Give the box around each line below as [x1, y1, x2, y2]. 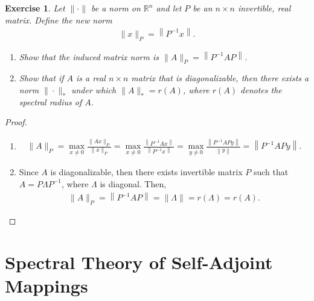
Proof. [5, 116, 27, 128]
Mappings [5, 273, 88, 297]
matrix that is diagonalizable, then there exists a [131, 72, 309, 84]
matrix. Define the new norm [5, 13, 112, 26]
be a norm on [91, 2, 141, 14]
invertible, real [237, 2, 291, 14]
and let [156, 2, 182, 14]
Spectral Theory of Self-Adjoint [5, 249, 273, 274]
